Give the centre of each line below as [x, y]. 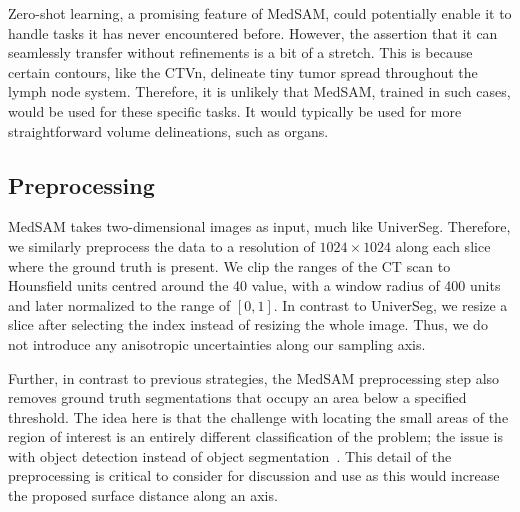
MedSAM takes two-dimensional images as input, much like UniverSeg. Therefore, [259, 226]
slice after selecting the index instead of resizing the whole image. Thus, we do [248, 324]
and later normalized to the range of [119, 304]
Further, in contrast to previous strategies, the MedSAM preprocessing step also [254, 377]
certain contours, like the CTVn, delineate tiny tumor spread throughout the [243, 71]
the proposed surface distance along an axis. [143, 495]
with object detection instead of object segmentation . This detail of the [230, 455]
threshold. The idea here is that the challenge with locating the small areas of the [258, 416]
